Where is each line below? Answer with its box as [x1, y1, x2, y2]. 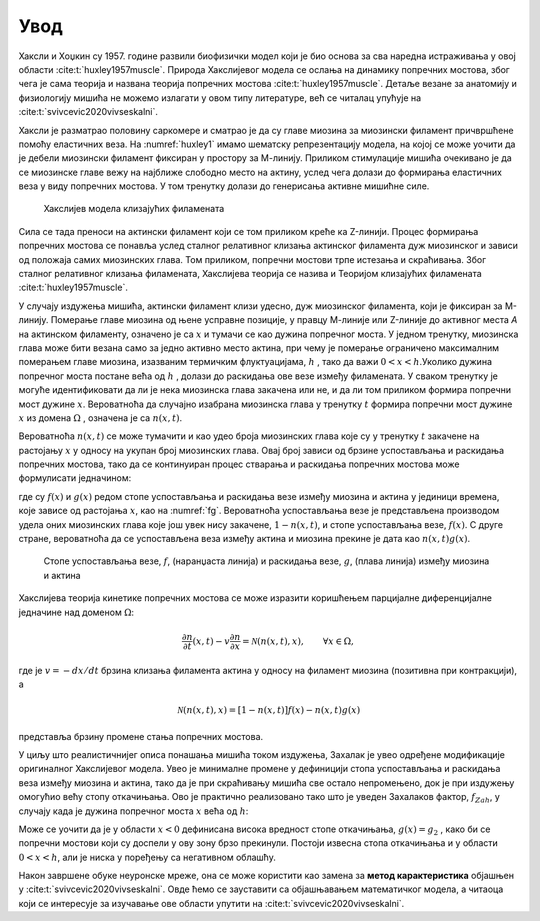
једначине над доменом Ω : [18, 606, 135, 618]
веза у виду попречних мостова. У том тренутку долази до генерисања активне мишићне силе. [18, 180, 430, 192]
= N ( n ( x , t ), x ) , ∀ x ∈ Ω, [241, 635, 354, 647]
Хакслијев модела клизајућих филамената [43, 203, 225, 215]
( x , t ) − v [192, 635, 230, 647]
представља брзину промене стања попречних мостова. [18, 730, 264, 742]
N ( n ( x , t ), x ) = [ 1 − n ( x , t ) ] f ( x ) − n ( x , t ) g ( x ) [176, 705, 361, 716]
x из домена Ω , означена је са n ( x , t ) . [18, 411, 183, 424]
